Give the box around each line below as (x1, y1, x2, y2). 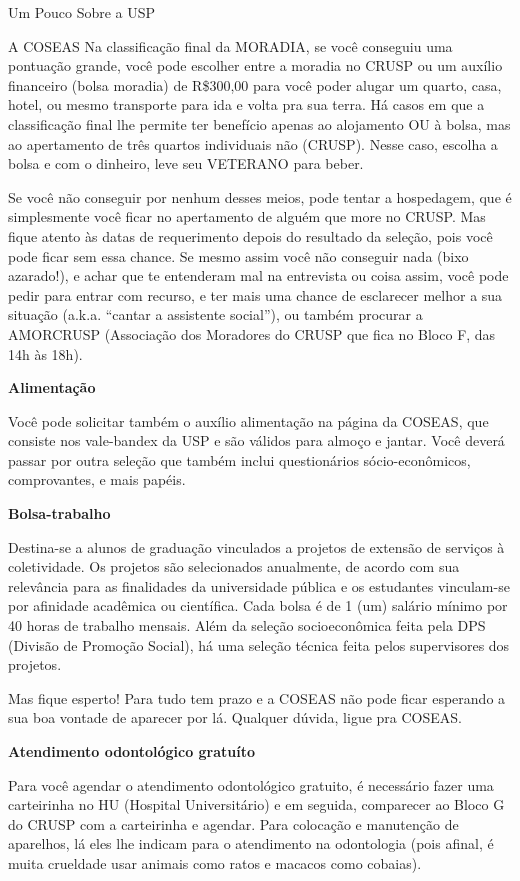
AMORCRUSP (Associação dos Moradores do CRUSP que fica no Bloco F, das (8, 323, 496, 344)
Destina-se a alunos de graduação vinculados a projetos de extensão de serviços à (8, 536, 505, 557)
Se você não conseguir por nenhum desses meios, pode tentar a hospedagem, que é (8, 186, 512, 207)
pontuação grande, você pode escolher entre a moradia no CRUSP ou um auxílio (8, 55, 503, 76)
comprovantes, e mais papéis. (8, 469, 186, 490)
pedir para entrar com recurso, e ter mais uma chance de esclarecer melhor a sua (8, 284, 503, 305)
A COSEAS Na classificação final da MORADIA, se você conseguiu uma (8, 35, 453, 56)
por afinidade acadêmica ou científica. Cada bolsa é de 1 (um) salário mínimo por (8, 595, 508, 616)
